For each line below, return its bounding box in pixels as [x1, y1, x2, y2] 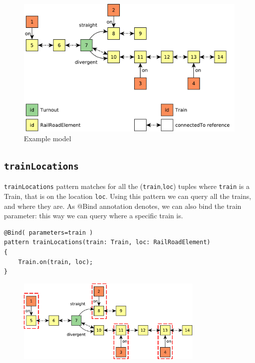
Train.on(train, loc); [18, 258, 93, 266]
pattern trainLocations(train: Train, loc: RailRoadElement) [4, 239, 211, 246]
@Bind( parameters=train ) [4, 229, 93, 236]
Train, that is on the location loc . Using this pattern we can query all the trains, [4, 190, 252, 201]
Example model [24, 133, 72, 143]
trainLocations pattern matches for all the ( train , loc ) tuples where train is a [4, 181, 250, 191]
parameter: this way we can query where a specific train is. [4, 210, 183, 221]
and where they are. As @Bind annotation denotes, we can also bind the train [4, 200, 242, 211]
